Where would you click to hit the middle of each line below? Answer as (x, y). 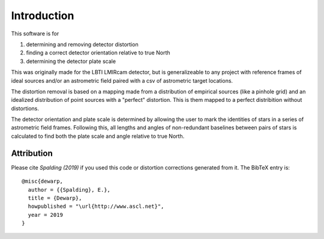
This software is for (35, 34)
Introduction (43, 16)
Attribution (32, 153)
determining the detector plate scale (71, 61)
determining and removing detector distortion (82, 44)
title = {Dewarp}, (55, 198)
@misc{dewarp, (42, 181)
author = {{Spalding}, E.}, (69, 190)
